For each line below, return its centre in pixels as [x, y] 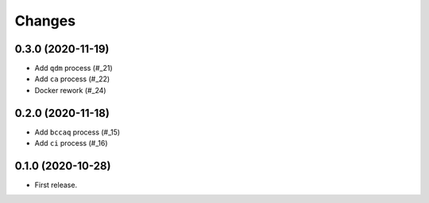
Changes [45, 21]
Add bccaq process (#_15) [77, 132]
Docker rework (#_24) [70, 90]
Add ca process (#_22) [72, 79]
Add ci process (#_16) [71, 143]
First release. [56, 185]
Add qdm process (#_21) [73, 68]
